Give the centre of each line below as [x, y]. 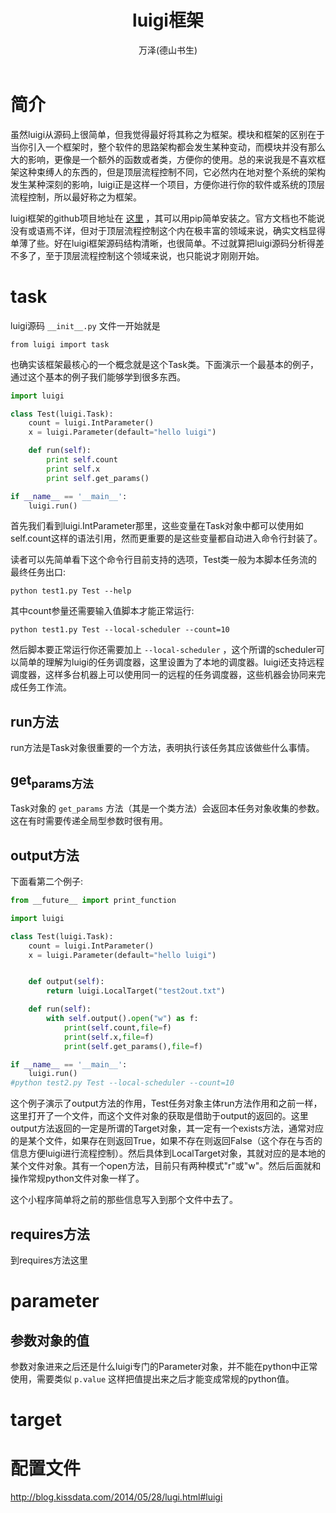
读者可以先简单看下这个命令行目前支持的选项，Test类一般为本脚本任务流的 [164, 560]
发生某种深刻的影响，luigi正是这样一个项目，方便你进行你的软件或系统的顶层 [168, 184]
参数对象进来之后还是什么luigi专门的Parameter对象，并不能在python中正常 [164, 1366]
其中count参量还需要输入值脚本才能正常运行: [102, 611]
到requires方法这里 [49, 1260]
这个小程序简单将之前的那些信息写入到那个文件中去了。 [124, 1200]
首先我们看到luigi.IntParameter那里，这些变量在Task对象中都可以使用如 [157, 526]
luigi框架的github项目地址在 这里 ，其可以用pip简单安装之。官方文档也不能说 [168, 218]
